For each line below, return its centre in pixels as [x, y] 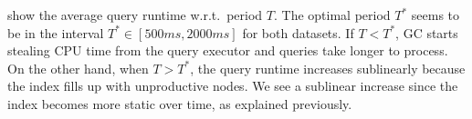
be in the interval [56, 32]
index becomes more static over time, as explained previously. [180, 103]
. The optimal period [332, 15]
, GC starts [427, 32]
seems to [435, 15]
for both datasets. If [298, 32]
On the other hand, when [78, 68]
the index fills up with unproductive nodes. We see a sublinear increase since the [233, 86]
